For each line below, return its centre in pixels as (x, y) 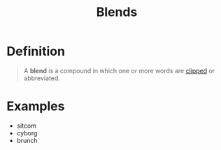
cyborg (27, 133)
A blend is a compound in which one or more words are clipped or (119, 70)
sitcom (26, 126)
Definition (36, 51)
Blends (117, 12)
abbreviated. (42, 78)
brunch (27, 140)
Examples (36, 106)
